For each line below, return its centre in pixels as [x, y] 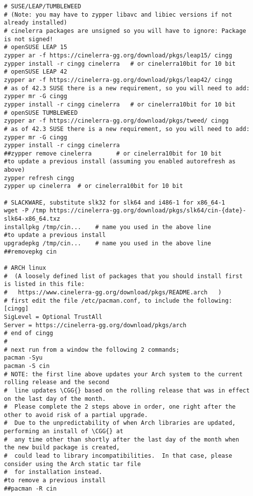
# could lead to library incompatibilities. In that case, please [118, 456]
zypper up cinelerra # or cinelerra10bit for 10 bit [94, 186]
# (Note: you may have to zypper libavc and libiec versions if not [118, 14]
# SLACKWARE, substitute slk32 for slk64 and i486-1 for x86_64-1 [115, 202]
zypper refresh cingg [39, 178]
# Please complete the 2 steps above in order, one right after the [120, 407]
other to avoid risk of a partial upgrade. [76, 415]
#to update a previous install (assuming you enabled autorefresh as [120, 162]
